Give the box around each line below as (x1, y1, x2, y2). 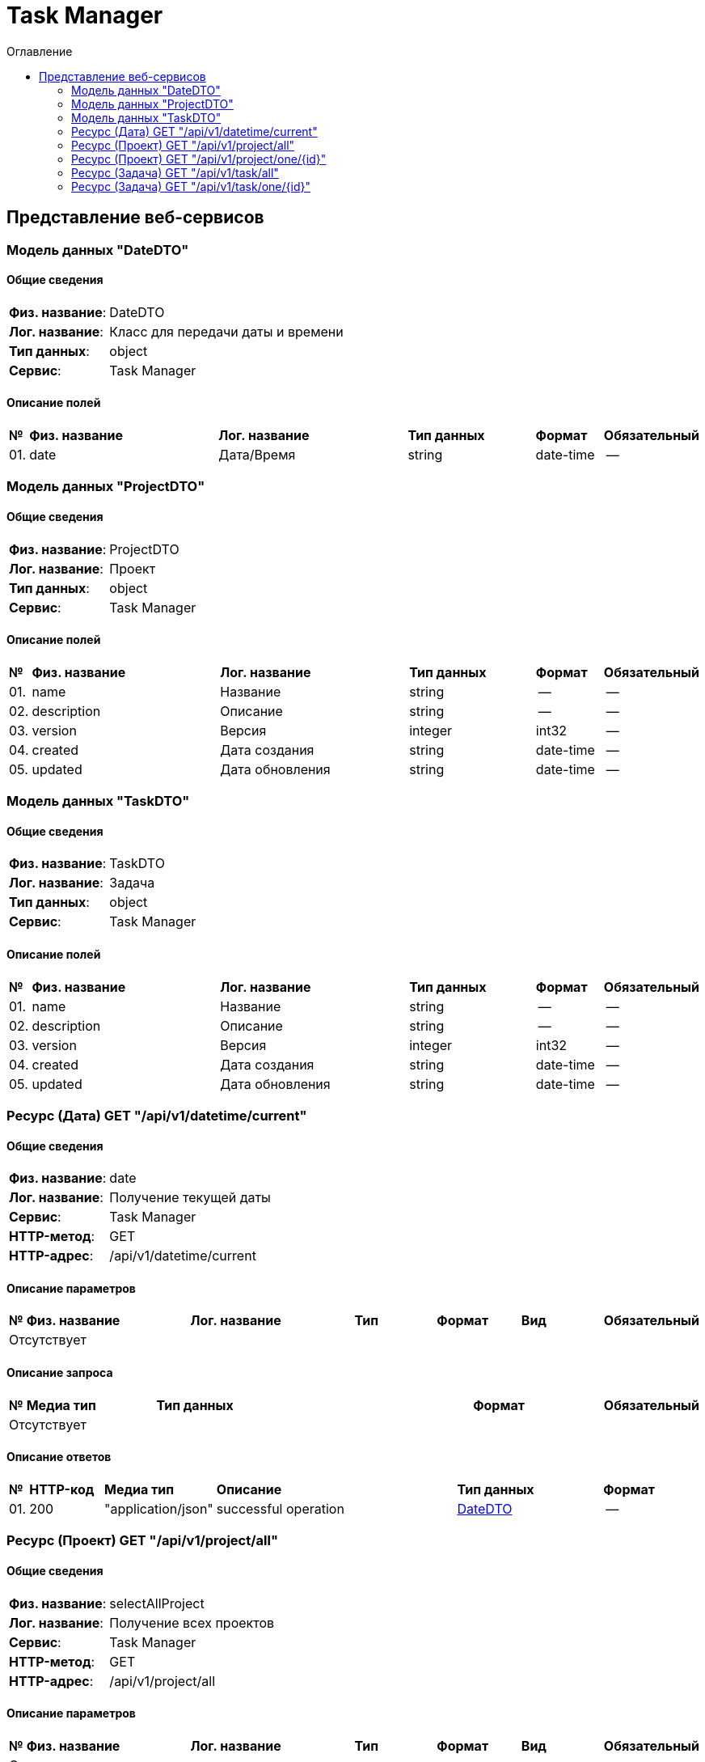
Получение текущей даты (109, 1189, 271, 1206)
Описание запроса (6, 1366, 113, 1380)
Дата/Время (218, 447, 296, 464)
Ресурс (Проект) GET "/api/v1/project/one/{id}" (71, 151, 327, 166)
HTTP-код (29, 1480, 95, 1497)
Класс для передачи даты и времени (109, 323, 344, 340)
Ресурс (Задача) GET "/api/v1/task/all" (71, 165, 279, 180)
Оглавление (6, 44, 73, 58)
